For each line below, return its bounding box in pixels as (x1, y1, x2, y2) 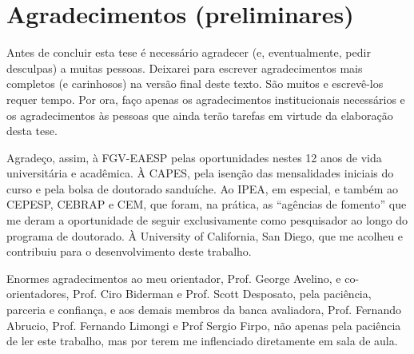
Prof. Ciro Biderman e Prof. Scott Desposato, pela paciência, (72, 285, 372, 302)
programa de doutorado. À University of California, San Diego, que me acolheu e (6, 227, 403, 244)
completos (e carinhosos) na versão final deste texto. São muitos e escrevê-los (6, 75, 384, 92)
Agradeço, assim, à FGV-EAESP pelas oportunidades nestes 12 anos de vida (6, 149, 382, 165)
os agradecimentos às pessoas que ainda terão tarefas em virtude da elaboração (6, 106, 393, 123)
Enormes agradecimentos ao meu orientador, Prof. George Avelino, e (6, 269, 341, 286)
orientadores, (6, 285, 70, 302)
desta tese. (6, 122, 58, 139)
